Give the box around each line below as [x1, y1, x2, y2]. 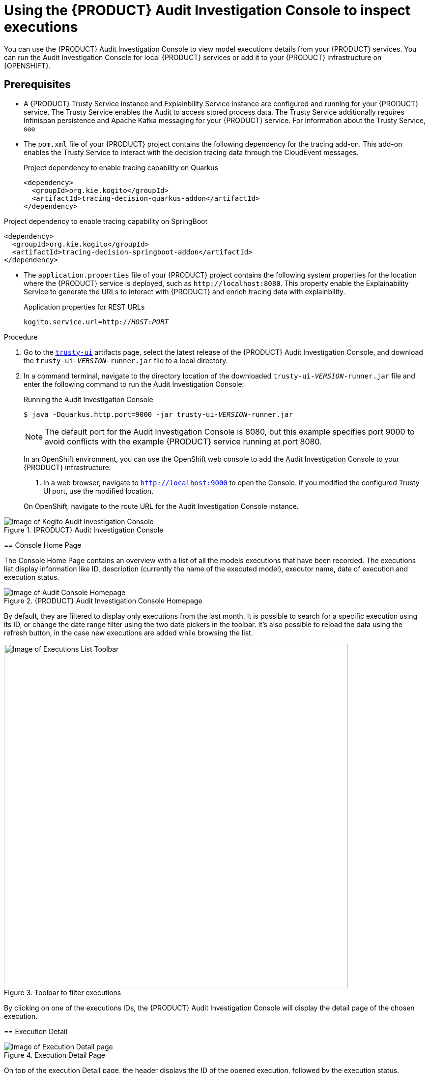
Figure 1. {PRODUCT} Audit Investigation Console [4, 525, 164, 534]
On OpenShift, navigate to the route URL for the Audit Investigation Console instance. [24, 502, 299, 510]
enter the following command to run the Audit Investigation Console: [24, 379, 244, 388]
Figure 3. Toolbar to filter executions [4, 988, 121, 997]
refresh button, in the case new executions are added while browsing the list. [4, 628, 253, 637]
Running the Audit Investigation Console [24, 395, 153, 404]
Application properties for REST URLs [24, 302, 145, 311]
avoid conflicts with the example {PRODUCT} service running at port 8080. [45, 436, 322, 446]
